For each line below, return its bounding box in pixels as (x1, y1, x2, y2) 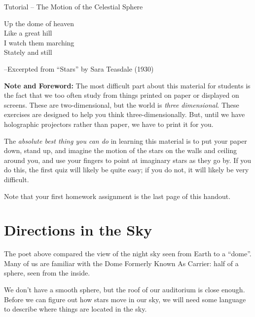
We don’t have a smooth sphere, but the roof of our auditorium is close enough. (4, 284, 245, 294)
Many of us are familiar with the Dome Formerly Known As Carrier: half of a (4, 258, 239, 268)
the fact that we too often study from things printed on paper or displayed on (4, 90, 239, 100)
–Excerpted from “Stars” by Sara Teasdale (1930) (4, 63, 154, 74)
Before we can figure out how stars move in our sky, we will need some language (4, 294, 246, 304)
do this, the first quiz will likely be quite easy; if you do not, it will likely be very (4, 164, 249, 175)
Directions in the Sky (4, 220, 152, 240)
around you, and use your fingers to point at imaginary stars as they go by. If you (4, 155, 252, 165)
